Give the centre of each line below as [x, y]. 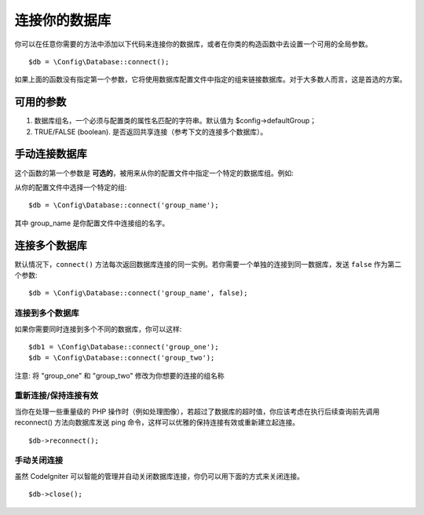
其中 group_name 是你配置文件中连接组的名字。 [92, 223]
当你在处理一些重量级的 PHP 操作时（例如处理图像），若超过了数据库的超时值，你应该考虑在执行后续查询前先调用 [197, 411]
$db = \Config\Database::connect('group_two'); [122, 358]
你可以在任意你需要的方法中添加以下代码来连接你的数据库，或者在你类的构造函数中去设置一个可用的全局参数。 [193, 44]
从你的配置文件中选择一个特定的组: [71, 187]
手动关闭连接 [39, 461]
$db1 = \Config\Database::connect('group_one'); [124, 347]
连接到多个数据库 [47, 313]
